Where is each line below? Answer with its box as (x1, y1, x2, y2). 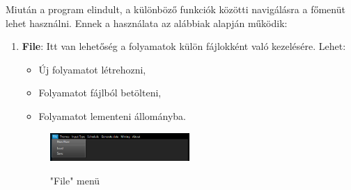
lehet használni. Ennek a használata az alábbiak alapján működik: (6, 15, 288, 30)
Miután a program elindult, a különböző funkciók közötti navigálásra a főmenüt (6, 2, 345, 16)
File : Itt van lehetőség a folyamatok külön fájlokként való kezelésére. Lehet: (22, 39, 346, 53)
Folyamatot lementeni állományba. (38, 108, 186, 123)
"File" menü (49, 173, 100, 187)
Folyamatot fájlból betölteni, (38, 85, 162, 100)
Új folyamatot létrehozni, (38, 62, 146, 76)
